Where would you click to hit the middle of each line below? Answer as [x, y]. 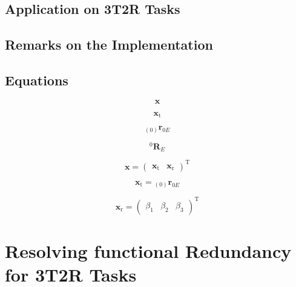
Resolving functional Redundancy [148, 250]
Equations [37, 80]
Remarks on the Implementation [109, 45]
